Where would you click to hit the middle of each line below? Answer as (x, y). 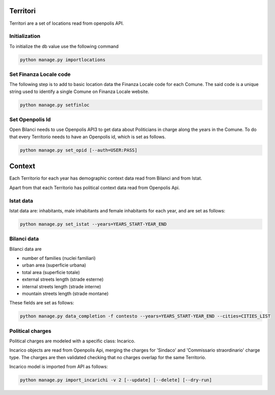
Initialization (25, 36)
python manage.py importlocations (63, 60)
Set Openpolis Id (30, 120)
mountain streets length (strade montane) (65, 293)
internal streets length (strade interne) (61, 286)
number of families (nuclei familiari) (59, 258)
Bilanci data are (26, 249)
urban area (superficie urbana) (54, 265)
